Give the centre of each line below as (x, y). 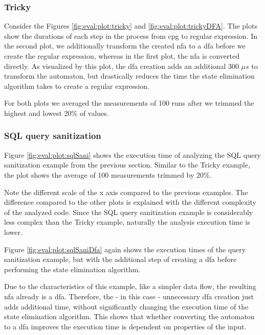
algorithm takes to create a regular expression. (77, 86)
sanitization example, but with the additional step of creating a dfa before (120, 259)
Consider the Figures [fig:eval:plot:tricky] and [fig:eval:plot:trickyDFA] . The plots (131, 26)
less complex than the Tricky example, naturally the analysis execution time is (127, 222)
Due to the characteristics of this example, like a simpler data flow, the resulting (130, 286)
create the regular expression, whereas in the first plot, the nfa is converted (122, 56)
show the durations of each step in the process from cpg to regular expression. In (131, 35)
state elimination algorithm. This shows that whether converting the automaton (129, 316)
